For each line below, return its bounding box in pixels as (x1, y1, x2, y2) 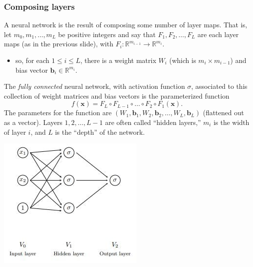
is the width (213, 117, 250, 127)
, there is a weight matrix (80, 55, 156, 65)
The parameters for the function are (4, 107, 112, 118)
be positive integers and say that (58, 29, 156, 39)
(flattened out (203, 107, 244, 118)
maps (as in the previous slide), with (4, 39, 113, 49)
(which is (169, 55, 196, 65)
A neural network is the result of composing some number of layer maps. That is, (4, 20, 248, 30)
